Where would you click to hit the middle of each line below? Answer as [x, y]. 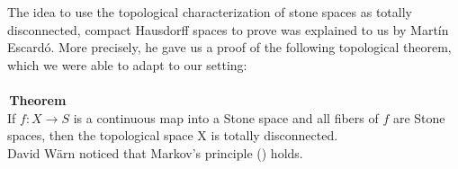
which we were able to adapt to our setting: [127, 64]
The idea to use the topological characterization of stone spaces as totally [210, 12]
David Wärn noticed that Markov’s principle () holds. [155, 152]
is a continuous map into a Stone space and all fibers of [226, 117]
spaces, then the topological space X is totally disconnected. [173, 135]
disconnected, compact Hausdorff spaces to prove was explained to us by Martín [228, 29]
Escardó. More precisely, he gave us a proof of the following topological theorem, [229, 47]
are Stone [419, 117]
